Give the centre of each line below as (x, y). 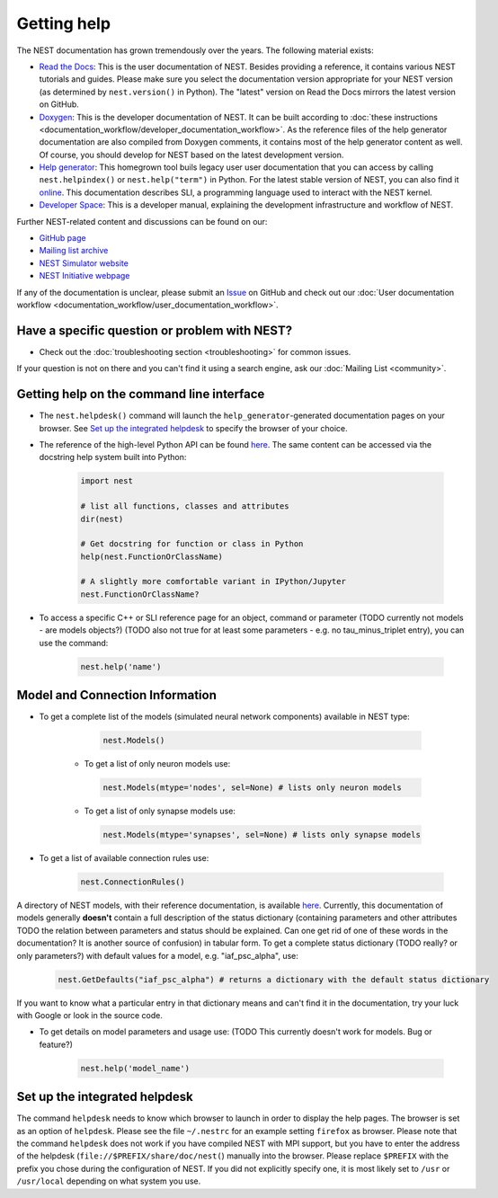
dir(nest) (102, 519)
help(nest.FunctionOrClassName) (152, 556)
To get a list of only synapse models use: (160, 811)
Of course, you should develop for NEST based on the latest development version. (191, 155)
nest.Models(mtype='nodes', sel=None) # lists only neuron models (252, 788)
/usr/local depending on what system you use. (109, 1181)
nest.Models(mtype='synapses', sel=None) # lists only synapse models (262, 835)
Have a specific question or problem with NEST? (154, 330)
